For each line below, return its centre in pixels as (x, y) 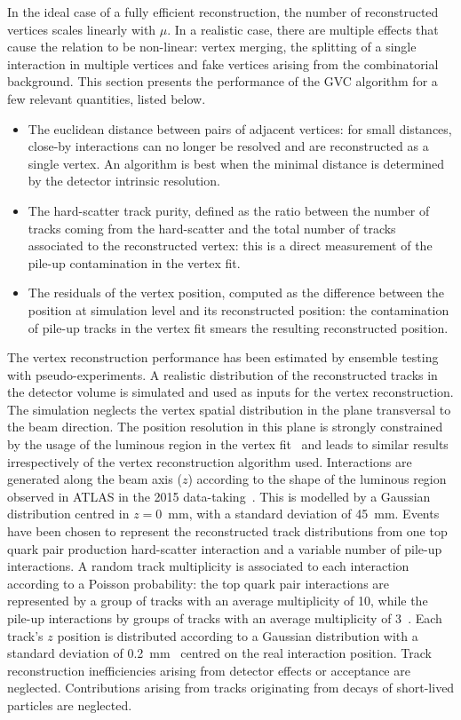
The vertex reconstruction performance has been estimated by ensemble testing (223, 357)
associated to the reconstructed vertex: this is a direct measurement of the (230, 245)
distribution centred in (68, 514)
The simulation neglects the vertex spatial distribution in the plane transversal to (229, 409)
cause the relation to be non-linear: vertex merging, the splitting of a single (212, 47)
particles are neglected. (70, 704)
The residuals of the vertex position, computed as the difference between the (236, 293)
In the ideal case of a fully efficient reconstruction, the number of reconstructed (223, 12)
